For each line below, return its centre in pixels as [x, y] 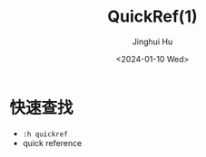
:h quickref [45, 134]
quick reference [52, 143]
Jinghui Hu [152, 42]
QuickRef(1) [152, 17]
